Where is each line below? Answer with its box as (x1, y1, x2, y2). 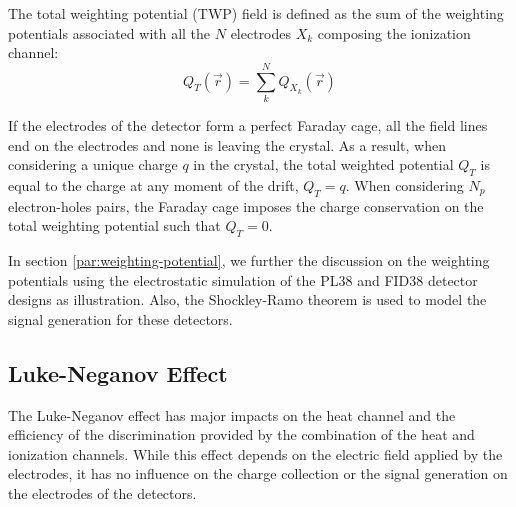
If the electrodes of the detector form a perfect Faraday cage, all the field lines (8, 114, 488, 135)
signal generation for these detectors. (8, 308, 233, 329)
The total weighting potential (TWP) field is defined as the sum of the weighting (8, 3, 504, 23)
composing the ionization (317, 22, 471, 43)
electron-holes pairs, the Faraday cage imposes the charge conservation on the (8, 195, 484, 216)
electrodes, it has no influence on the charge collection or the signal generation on (8, 463, 508, 484)
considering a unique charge (8, 154, 178, 175)
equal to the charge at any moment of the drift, (8, 174, 299, 195)
